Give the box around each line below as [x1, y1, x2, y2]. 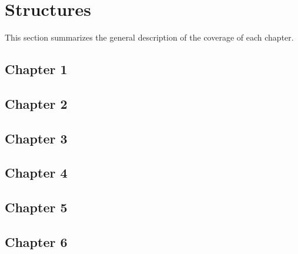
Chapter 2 [5, 94, 68, 112]
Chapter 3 [5, 129, 68, 147]
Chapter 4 [5, 163, 68, 182]
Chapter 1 [5, 60, 68, 78]
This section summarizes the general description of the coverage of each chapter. [5, 31, 294, 44]
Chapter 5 [5, 198, 68, 216]
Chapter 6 [5, 233, 68, 251]
